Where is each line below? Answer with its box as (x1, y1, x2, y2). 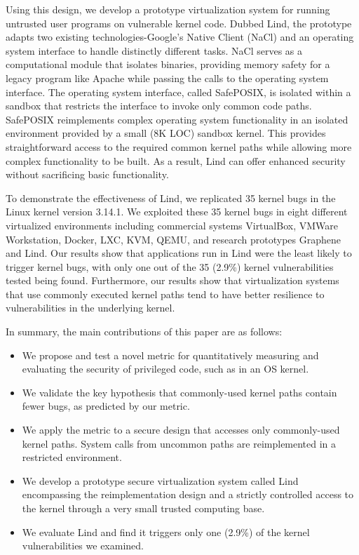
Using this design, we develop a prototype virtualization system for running (6, 2, 330, 16)
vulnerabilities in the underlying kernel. (6, 300, 175, 315)
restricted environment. (22, 450, 122, 464)
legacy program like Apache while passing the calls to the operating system (6, 70, 329, 85)
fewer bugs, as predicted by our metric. (22, 399, 190, 413)
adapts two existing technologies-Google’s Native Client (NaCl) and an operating (6, 29, 354, 44)
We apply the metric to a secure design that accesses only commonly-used (22, 422, 340, 437)
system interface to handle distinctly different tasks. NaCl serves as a (6, 43, 303, 58)
